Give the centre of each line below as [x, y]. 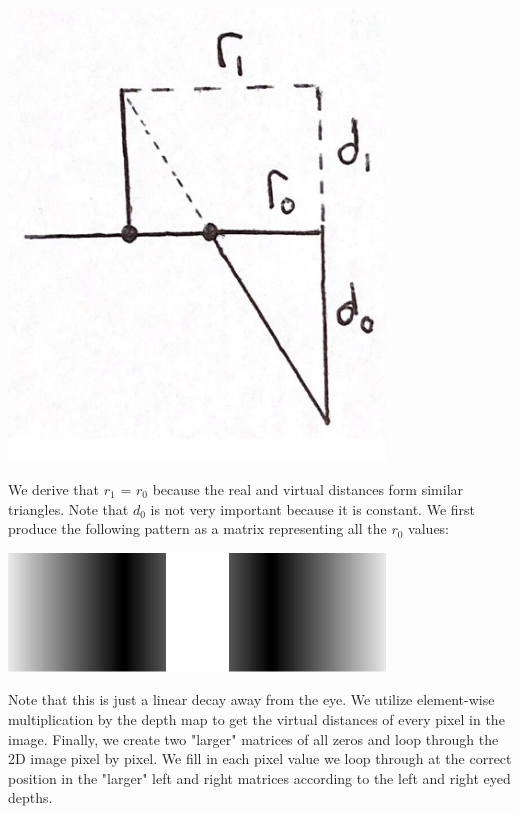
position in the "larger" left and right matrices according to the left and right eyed [259, 777]
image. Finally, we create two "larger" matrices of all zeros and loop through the [253, 738]
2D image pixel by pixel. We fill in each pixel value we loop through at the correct [260, 758]
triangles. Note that [68, 508]
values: [429, 528]
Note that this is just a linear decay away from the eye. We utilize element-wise [251, 699]
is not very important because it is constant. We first [313, 508]
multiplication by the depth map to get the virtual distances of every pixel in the [256, 719]
